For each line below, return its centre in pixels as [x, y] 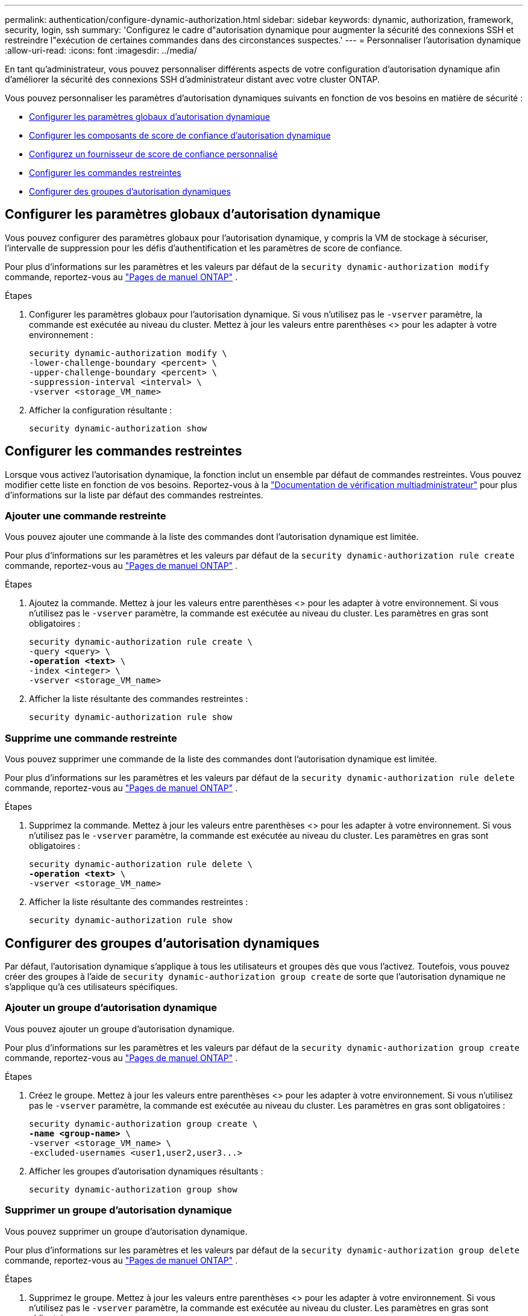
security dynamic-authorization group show [133, 1189]
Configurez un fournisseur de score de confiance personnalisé [153, 154]
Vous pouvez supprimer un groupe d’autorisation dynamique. [126, 1231]
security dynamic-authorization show [118, 428]
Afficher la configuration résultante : [101, 410]
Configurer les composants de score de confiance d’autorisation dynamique [180, 135]
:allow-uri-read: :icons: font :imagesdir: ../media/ [101, 50]
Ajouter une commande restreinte [86, 516]
